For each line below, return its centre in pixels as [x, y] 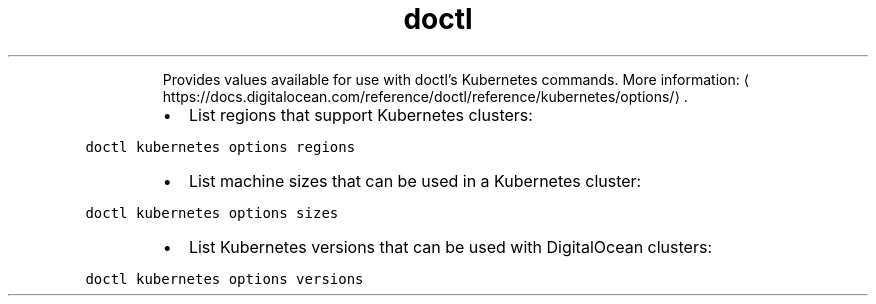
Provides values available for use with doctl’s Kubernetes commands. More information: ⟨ [456, 79]
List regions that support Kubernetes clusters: [360, 114]
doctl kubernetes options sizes [212, 212]
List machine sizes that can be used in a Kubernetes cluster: [415, 180]
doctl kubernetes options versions [224, 278]
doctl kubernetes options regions [220, 146]
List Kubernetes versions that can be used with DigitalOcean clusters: [450, 246]
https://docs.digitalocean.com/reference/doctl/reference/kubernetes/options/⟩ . [425, 96]
